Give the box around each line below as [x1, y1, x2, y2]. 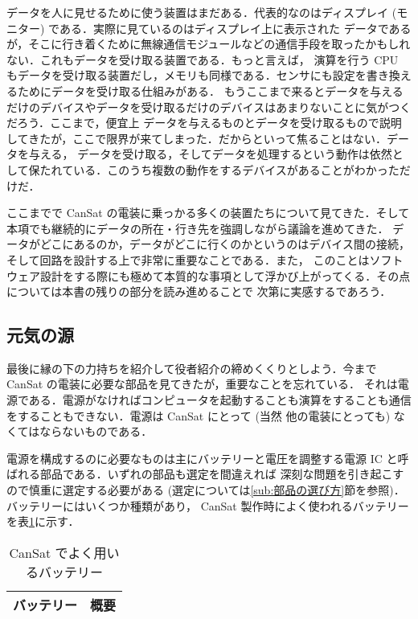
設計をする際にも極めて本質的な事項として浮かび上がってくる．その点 [39, 267, 411, 284]
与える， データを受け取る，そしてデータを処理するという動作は [28, 146, 370, 162]
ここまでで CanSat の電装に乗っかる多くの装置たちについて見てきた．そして [6, 204, 410, 221]
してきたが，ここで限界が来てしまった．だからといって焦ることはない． [6, 129, 387, 146]
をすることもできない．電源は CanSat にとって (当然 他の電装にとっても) [6, 407, 391, 424]
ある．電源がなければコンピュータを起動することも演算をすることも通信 [28, 391, 412, 408]
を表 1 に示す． [6, 513, 80, 530]
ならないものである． [39, 423, 153, 440]
